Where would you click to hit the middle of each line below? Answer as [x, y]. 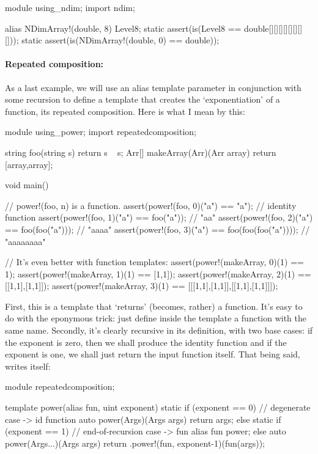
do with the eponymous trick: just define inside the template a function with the [156, 318]
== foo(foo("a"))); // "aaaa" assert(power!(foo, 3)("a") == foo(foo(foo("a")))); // [157, 229]
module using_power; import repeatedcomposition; [101, 132]
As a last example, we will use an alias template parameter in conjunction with [153, 87]
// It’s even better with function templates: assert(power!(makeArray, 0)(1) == [154, 262]
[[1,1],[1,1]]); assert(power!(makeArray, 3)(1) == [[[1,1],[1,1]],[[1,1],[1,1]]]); [142, 286]
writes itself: [28, 366]
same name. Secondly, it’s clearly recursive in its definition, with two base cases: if [159, 330]
